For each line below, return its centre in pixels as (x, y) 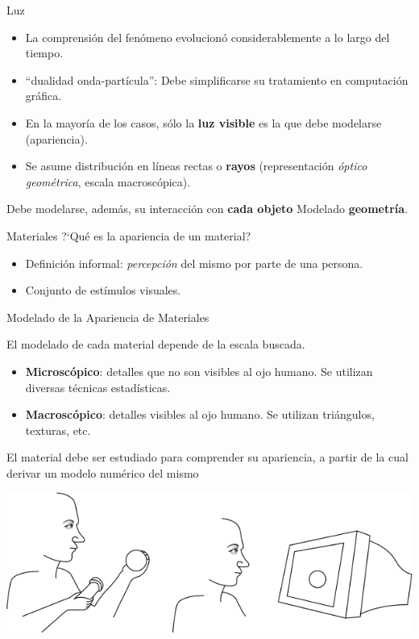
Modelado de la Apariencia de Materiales (108, 317)
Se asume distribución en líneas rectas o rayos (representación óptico (196, 166)
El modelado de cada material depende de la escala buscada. (156, 344)
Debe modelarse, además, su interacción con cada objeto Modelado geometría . (207, 209)
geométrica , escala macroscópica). (108, 181)
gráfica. (44, 96)
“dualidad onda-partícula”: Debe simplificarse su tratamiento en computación (217, 79)
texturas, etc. (58, 430)
